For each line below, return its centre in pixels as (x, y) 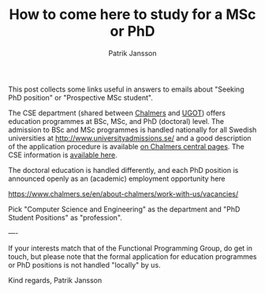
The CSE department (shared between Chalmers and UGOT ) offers (117, 113)
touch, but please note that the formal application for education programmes (132, 256)
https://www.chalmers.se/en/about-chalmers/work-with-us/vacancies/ (123, 193)
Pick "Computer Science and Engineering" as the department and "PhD (124, 209)
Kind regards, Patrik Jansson (55, 280)
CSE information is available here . (63, 155)
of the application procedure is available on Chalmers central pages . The (126, 146)
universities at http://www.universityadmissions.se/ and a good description (130, 138)
